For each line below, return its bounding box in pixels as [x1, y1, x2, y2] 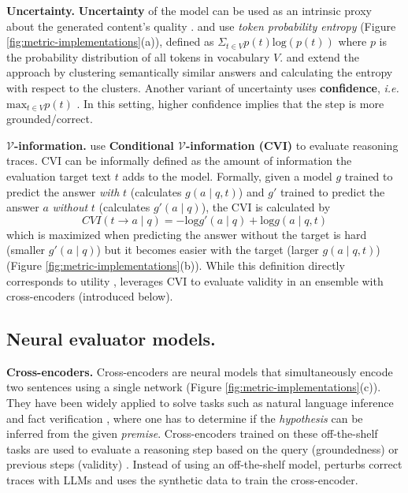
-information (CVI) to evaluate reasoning [186, 136, 399, 153]
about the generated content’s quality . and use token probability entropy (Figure [6, 17, 396, 34]
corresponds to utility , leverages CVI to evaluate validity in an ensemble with [6, 272, 384, 289]
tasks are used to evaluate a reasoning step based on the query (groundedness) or [6, 440, 399, 457]
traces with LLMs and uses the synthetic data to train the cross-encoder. [6, 472, 358, 488]
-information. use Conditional [13, 136, 174, 153]
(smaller [6, 241, 46, 258]
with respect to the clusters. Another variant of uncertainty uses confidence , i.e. [6, 79, 399, 95]
